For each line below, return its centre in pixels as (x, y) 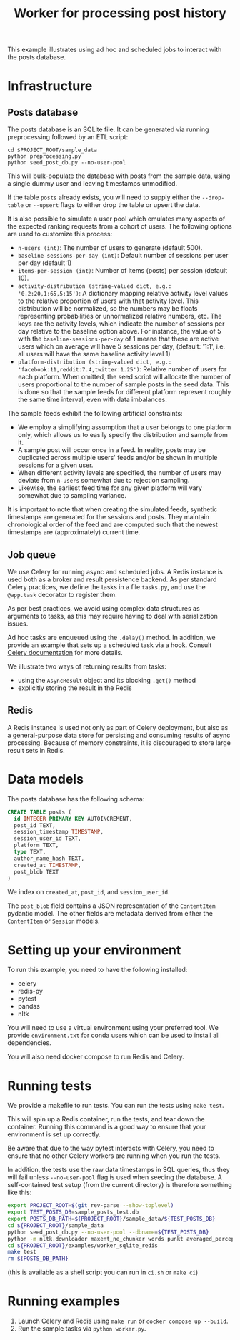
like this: (20, 1192)
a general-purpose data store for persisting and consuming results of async (119, 735)
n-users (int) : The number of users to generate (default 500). (110, 248)
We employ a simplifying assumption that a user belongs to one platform (124, 427)
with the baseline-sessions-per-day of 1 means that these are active (118, 339)
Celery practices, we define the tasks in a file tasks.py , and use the (106, 587)
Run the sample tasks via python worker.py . (82, 1329)
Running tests (50, 1085)
